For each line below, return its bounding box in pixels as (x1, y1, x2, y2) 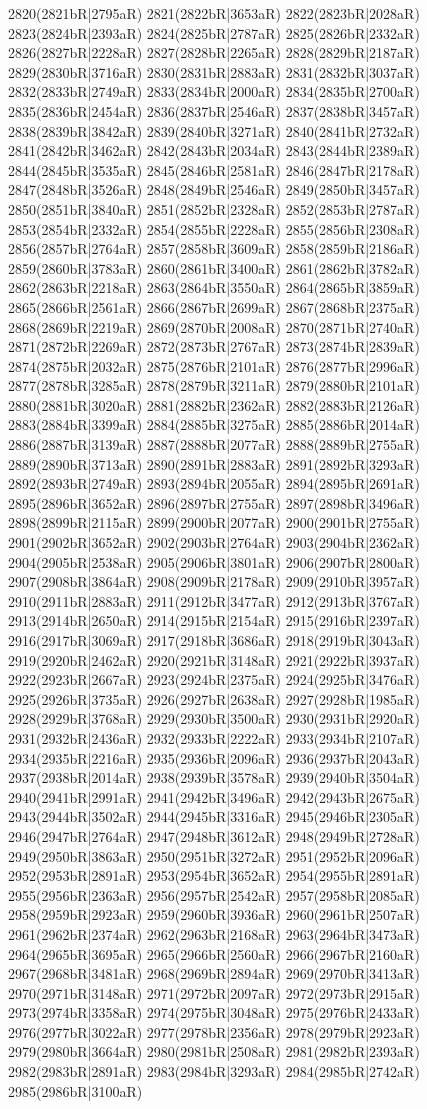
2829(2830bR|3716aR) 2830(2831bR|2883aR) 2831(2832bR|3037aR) (8, 61, 420, 82)
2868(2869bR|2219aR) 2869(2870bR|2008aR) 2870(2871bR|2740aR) (8, 316, 420, 337)
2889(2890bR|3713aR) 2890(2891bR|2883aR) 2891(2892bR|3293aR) (8, 453, 420, 474)
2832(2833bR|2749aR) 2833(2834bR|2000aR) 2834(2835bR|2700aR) (8, 81, 420, 102)
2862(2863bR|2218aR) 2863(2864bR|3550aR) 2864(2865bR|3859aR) (8, 277, 420, 298)
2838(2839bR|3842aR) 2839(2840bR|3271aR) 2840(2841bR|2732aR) (8, 120, 420, 141)
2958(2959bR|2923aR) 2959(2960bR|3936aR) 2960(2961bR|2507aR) (8, 904, 420, 925)
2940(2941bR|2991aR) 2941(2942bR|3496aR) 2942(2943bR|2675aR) (8, 786, 420, 807)
